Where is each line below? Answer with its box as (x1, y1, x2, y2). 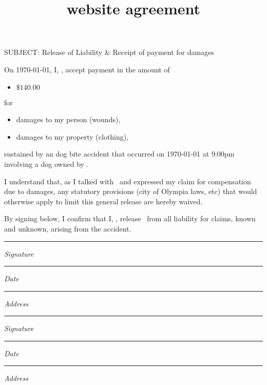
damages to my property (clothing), (16, 131, 129, 142)
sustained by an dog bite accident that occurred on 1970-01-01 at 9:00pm (4, 148, 235, 159)
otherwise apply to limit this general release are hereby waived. (4, 196, 203, 206)
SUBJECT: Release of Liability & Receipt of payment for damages (4, 47, 214, 57)
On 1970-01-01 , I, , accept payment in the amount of (4, 64, 170, 74)
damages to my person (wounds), (16, 114, 121, 125)
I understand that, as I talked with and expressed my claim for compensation (4, 176, 251, 186)
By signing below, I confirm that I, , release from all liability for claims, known (4, 213, 256, 224)
